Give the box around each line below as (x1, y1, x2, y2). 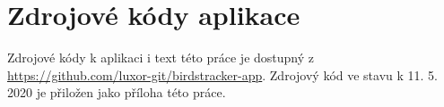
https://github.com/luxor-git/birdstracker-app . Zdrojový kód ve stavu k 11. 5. (7, 65, 438, 84)
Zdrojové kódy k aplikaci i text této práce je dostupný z (7, 48, 314, 67)
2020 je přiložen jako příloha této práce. (7, 83, 226, 102)
